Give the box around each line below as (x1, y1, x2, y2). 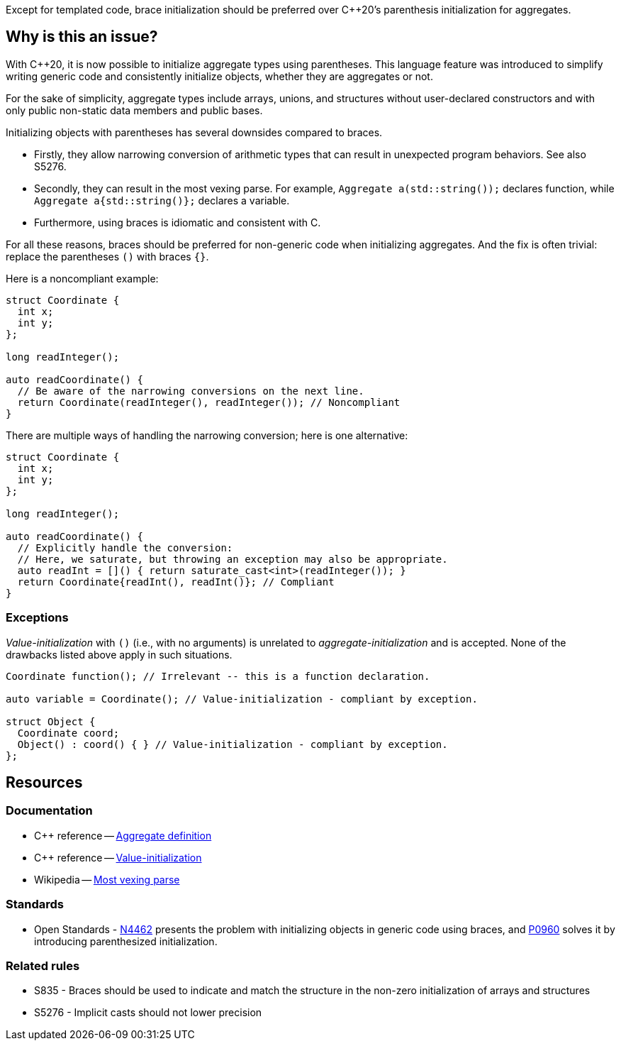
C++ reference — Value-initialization (34, 851, 202, 864)
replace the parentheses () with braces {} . (6, 250, 209, 263)
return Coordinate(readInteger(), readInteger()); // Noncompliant (17, 396, 401, 408)
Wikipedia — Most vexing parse (34, 873, 180, 886)
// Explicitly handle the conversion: (17, 541, 233, 554)
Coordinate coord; (17, 727, 120, 739)
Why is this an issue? (6, 28, 158, 46)
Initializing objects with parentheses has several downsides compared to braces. (6, 126, 383, 138)
